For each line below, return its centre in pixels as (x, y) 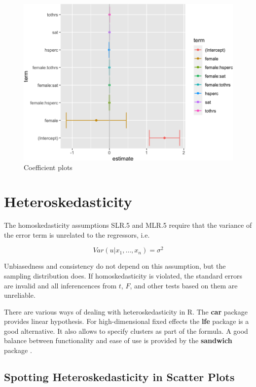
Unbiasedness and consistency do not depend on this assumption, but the (115, 266)
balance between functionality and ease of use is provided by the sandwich (118, 340)
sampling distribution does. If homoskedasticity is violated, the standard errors (123, 275)
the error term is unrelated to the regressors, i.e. (77, 234)
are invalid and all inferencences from (60, 285)
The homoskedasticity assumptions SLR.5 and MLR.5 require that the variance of (128, 225)
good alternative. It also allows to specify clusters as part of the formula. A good (126, 331)
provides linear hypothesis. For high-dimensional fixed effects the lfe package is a (127, 321)
